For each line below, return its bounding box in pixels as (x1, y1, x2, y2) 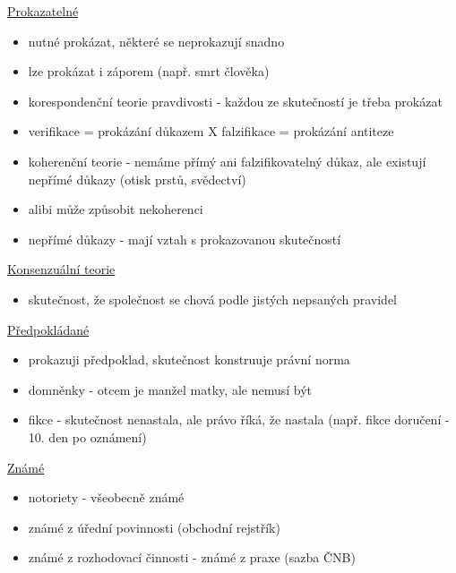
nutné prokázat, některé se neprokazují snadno (28, 31, 285, 50)
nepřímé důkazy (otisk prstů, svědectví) (28, 169, 246, 188)
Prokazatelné (7, 2, 79, 20)
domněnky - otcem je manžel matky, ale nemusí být (28, 380, 312, 398)
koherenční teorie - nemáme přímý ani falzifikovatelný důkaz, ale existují (28, 151, 426, 170)
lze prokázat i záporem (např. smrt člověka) (28, 62, 270, 81)
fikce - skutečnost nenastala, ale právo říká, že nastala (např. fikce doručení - (28, 410, 450, 429)
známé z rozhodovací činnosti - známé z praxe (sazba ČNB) (28, 548, 356, 567)
